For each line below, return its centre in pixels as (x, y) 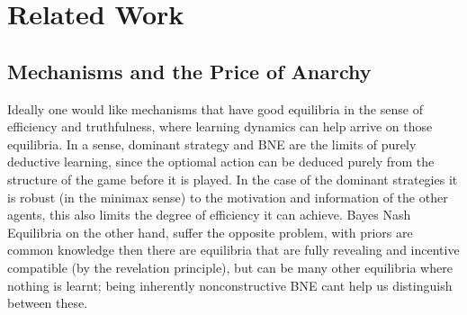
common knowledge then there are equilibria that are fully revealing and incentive (233, 250)
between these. (48, 303)
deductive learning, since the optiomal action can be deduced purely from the (221, 162)
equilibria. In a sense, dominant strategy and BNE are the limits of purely (212, 144)
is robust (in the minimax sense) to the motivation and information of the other (228, 197)
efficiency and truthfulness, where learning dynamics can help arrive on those (220, 126)
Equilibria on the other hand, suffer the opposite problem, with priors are (210, 232)
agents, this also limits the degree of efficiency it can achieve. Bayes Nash (209, 215)
